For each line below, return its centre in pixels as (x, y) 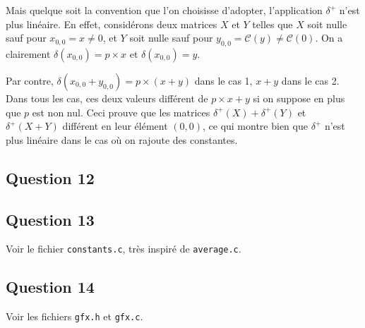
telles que (273, 24)
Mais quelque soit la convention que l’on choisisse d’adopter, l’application (164, 10)
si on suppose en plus (299, 98)
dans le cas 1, (223, 80)
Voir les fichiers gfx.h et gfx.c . (74, 316)
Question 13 (50, 219)
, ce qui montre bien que (255, 126)
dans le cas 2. (310, 80)
